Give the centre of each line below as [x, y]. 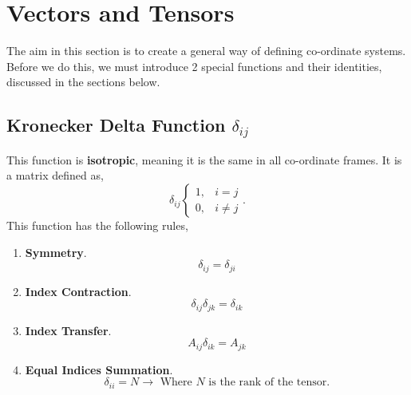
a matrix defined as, [55, 175]
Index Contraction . [78, 291]
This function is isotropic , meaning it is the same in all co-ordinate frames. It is [204, 159]
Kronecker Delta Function [116, 125]
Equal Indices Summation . [99, 369]
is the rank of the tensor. [269, 383]
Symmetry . [56, 252]
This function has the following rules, [97, 225]
